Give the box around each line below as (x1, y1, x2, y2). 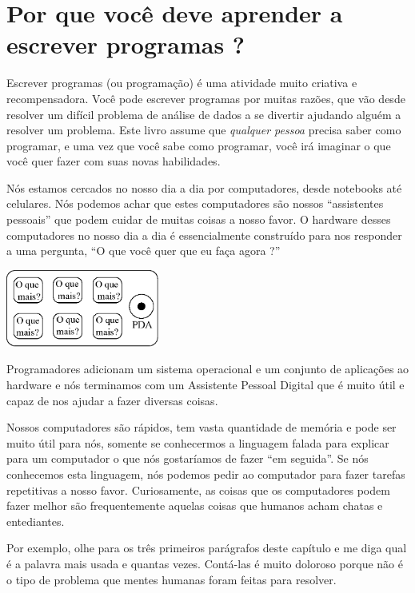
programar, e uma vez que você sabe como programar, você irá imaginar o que (6, 137, 391, 153)
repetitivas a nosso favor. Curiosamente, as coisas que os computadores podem (6, 481, 390, 498)
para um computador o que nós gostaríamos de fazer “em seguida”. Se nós (6, 450, 369, 467)
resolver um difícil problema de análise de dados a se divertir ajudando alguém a (6, 105, 401, 122)
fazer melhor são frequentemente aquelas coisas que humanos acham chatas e (6, 497, 383, 514)
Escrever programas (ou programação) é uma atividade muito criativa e (6, 74, 357, 91)
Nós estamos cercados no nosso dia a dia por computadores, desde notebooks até (6, 179, 402, 196)
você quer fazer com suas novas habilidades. (6, 153, 221, 169)
